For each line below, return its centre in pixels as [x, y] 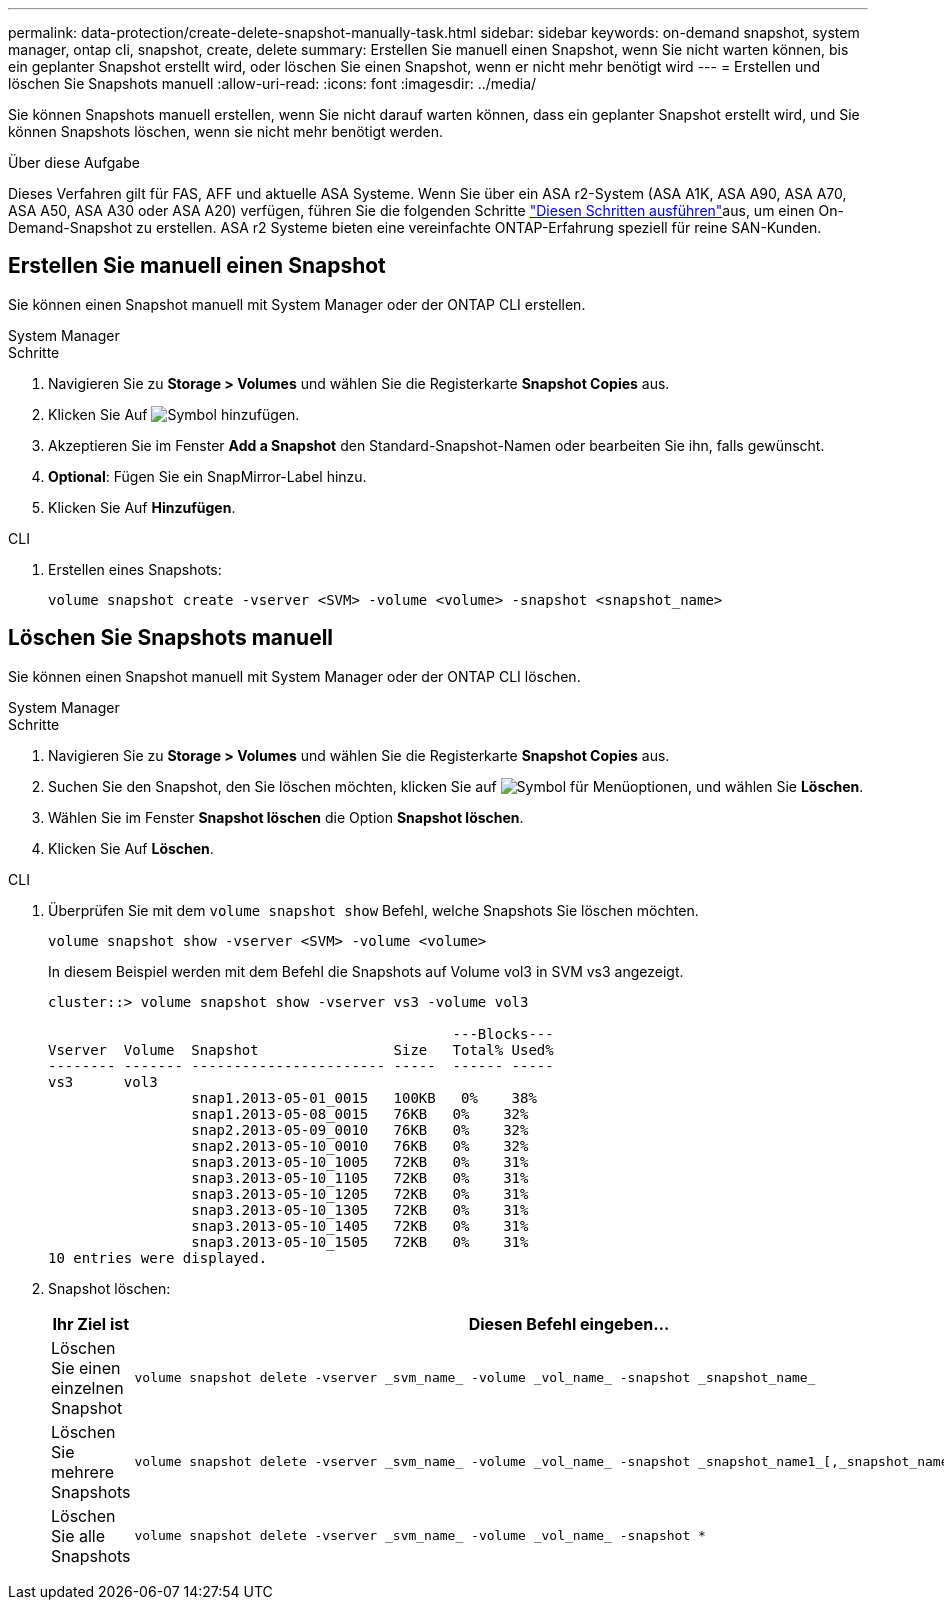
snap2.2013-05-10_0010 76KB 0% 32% [360, 1145]
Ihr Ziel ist [91, 1323]
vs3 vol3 [103, 1081]
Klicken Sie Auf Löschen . [131, 848]
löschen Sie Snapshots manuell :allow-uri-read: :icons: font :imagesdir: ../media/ [272, 83]
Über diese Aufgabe [74, 162]
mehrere [82, 1471]
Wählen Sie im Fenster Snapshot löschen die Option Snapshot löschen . [286, 817]
